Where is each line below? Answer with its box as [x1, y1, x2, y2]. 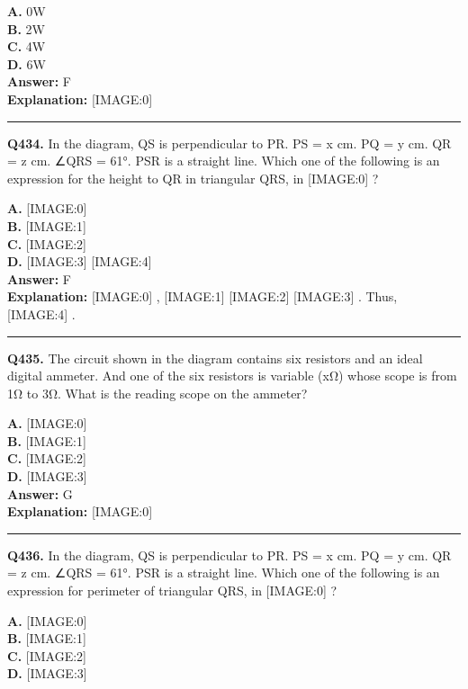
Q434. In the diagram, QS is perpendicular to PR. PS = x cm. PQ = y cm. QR [7, 133, 452, 152]
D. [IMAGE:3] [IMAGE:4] [7, 252, 152, 271]
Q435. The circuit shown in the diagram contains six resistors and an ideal [7, 348, 423, 367]
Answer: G [7, 484, 73, 503]
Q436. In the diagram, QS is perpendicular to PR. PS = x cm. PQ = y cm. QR [7, 545, 452, 564]
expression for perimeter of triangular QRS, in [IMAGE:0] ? [7, 581, 337, 600]
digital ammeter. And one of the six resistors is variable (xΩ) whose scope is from [7, 366, 457, 385]
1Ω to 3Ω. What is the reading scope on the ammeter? [7, 383, 308, 402]
